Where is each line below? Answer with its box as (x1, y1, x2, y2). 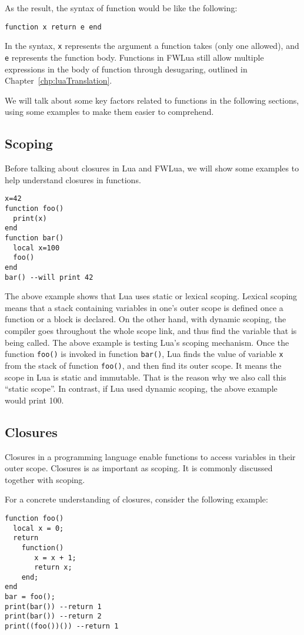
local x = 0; (13, 524, 64, 533)
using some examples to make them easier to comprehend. (5, 105, 214, 118)
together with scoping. (5, 473, 85, 485)
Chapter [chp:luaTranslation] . (5, 74, 112, 87)
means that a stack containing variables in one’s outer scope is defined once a (5, 301, 283, 313)
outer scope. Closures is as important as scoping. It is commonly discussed (5, 462, 273, 474)
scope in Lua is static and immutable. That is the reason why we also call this (5, 371, 286, 383)
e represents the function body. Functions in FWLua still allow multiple (5, 51, 264, 63)
